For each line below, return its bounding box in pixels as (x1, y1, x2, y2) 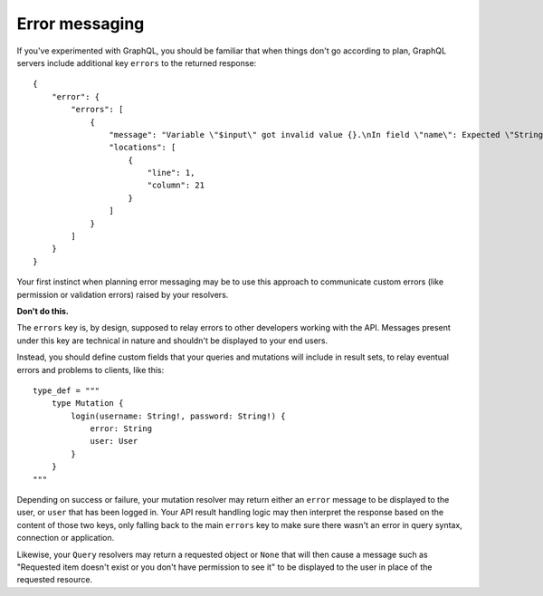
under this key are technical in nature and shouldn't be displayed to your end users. (16, 335, 329, 346)
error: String (90, 424, 153, 434)
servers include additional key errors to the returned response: (16, 57, 257, 68)
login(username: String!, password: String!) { (71, 410, 286, 421)
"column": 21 (147, 180, 205, 190)
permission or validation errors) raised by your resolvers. (16, 289, 229, 300)
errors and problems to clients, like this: (16, 364, 165, 375)
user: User (90, 436, 138, 447)
